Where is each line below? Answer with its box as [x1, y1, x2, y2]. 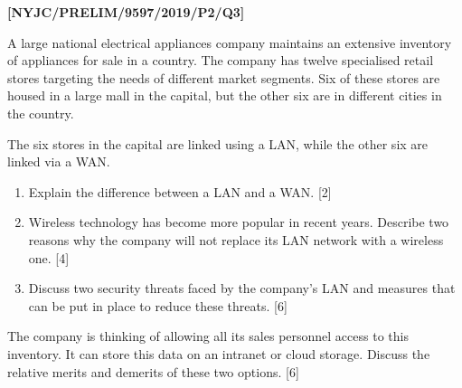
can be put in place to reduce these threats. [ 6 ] [28, 296, 288, 315]
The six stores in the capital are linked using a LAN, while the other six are [7, 134, 429, 153]
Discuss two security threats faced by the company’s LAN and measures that [28, 279, 456, 298]
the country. [7, 103, 74, 122]
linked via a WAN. [7, 152, 110, 171]
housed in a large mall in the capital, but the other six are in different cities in [7, 86, 442, 105]
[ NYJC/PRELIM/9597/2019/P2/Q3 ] [7, 3, 245, 21]
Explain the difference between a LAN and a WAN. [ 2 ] [28, 182, 332, 201]
